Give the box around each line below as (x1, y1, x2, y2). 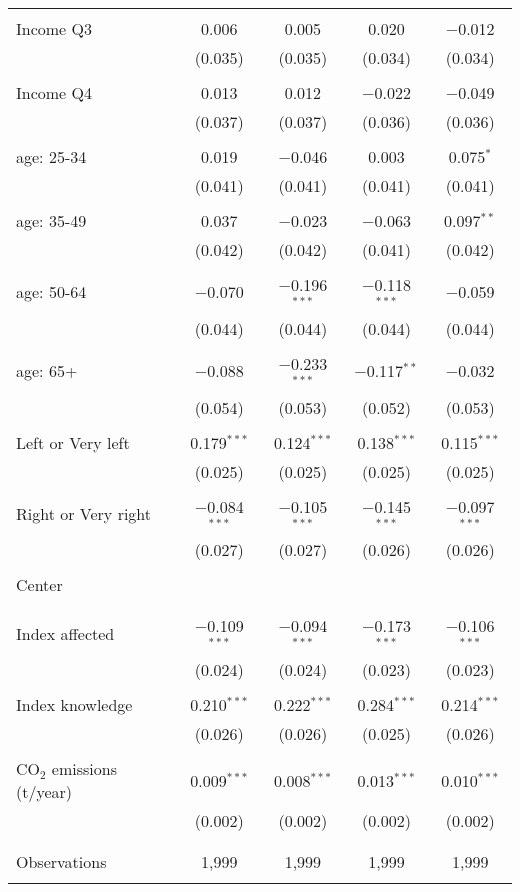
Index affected (16, 621, 115, 645)
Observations (16, 850, 107, 874)
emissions (51, 757, 117, 781)
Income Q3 (16, 17, 92, 40)
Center (16, 573, 63, 597)
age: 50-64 (16, 280, 87, 304)
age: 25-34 (16, 145, 87, 168)
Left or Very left (16, 430, 130, 454)
